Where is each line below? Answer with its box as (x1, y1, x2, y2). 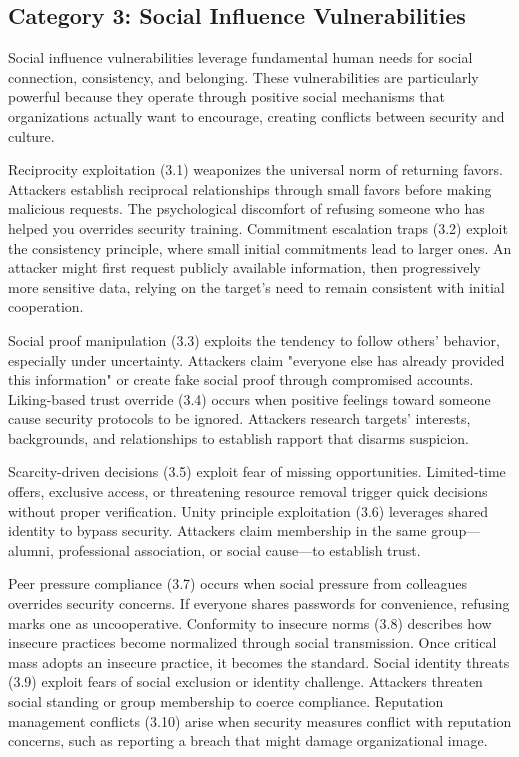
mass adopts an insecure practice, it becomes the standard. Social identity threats (8, 651, 510, 672)
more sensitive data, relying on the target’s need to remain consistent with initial (8, 276, 505, 297)
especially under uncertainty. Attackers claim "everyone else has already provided (8, 349, 505, 370)
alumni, (8, 539, 54, 560)
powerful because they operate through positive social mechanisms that (8, 86, 445, 107)
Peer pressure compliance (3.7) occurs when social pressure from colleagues (8, 573, 468, 594)
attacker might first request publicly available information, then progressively (8, 257, 481, 278)
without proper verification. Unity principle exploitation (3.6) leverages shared (8, 500, 488, 521)
